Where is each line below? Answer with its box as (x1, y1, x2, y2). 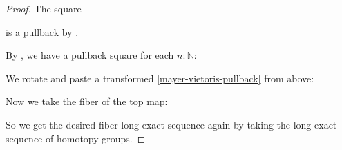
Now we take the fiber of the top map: (6, 94, 168, 109)
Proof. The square (6, 1, 82, 15)
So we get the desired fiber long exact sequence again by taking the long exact (6, 117, 337, 131)
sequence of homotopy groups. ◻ (6, 131, 146, 145)
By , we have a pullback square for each (6, 48, 174, 62)
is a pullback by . (6, 24, 79, 39)
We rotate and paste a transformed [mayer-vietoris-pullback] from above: (6, 71, 314, 85)
